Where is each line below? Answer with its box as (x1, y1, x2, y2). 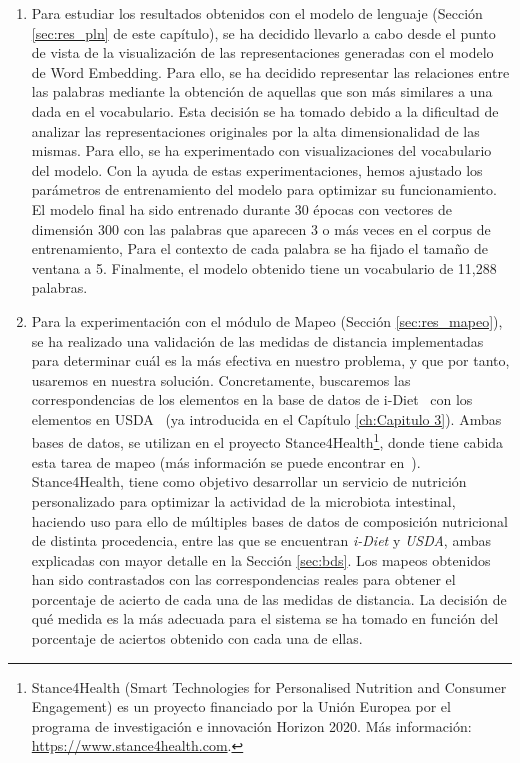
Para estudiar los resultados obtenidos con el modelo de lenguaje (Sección (31, 3, 483, 23)
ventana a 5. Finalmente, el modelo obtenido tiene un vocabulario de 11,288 (31, 257, 497, 278)
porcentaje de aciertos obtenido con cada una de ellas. (31, 628, 363, 649)
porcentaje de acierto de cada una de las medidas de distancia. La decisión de (31, 588, 507, 609)
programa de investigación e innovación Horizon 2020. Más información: (31, 715, 472, 736)
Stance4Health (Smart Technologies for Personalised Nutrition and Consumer (31, 676, 507, 697)
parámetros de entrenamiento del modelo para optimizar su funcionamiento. (31, 179, 497, 200)
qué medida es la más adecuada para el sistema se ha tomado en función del (31, 608, 499, 629)
